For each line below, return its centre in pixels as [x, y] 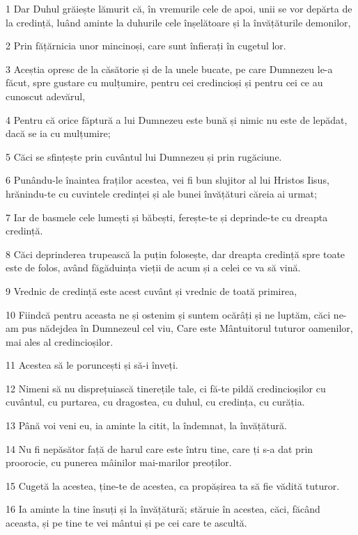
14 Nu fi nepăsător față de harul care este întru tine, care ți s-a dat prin [159, 448]
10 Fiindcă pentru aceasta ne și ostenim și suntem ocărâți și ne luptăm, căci [168, 314]
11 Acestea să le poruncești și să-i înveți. [92, 365]
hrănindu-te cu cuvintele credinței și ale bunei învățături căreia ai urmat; [162, 193]
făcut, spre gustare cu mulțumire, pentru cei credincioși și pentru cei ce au [164, 82]
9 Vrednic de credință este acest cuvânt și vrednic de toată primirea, [151, 290]
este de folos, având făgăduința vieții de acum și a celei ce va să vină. [153, 267]
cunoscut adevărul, [46, 96]
